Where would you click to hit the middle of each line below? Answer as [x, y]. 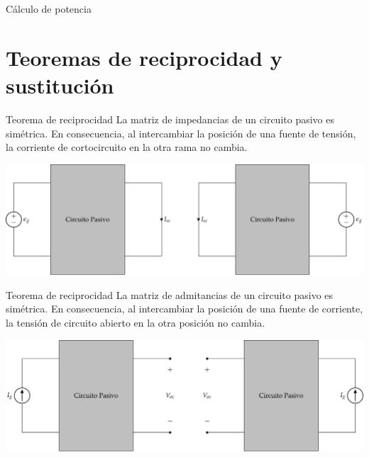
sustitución [60, 85]
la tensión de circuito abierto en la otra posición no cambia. [136, 322]
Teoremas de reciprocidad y [144, 57]
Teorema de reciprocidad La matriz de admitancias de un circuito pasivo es [170, 294]
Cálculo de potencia [49, 9]
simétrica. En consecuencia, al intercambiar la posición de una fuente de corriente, [184, 309]
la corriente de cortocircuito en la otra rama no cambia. [127, 147]
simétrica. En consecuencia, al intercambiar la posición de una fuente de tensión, [181, 133]
